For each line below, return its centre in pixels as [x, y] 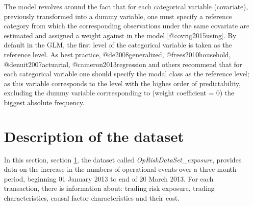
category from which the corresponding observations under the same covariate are [127, 26]
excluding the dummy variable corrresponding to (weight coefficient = [109, 93]
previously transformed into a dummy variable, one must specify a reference [118, 16]
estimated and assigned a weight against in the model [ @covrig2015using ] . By [120, 35]
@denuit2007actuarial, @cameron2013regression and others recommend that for [123, 64]
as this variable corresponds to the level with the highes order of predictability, [122, 83]
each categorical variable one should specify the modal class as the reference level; [127, 74]
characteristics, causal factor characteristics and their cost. [92, 198]
